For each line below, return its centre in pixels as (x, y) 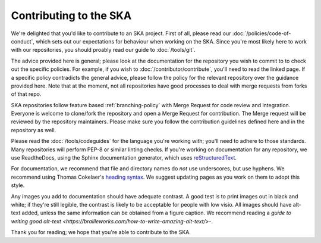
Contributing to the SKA (71, 15)
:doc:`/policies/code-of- (262, 33)
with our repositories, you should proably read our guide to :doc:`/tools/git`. (103, 50)
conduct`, (23, 41)
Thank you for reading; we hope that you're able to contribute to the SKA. (101, 232)
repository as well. (34, 130)
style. (18, 185)
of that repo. (26, 94)
